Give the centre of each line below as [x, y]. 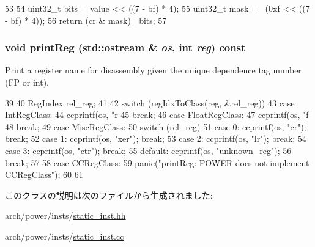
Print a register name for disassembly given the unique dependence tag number [153, 70]
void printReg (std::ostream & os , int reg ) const [125, 47]
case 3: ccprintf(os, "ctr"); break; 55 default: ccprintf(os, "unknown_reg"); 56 [148, 150]
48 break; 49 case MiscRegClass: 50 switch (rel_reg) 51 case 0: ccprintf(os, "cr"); [156, 126]
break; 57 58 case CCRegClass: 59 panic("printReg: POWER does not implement [157, 162]
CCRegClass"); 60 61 [44, 175]
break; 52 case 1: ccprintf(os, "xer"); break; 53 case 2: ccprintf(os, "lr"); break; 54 [156, 138]
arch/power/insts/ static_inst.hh [65, 216]
